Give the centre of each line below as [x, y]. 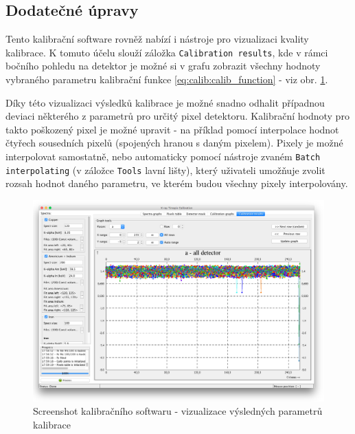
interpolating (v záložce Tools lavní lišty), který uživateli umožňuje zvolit [165, 170]
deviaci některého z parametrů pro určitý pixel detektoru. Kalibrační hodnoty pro [177, 116]
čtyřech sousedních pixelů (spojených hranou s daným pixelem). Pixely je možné [174, 143]
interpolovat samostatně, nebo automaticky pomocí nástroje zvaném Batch [163, 156]
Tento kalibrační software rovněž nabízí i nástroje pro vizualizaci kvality [157, 39]
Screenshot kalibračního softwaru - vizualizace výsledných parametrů [178, 411]
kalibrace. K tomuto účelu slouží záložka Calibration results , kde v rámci [167, 52]
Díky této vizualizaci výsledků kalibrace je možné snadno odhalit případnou [165, 102]
